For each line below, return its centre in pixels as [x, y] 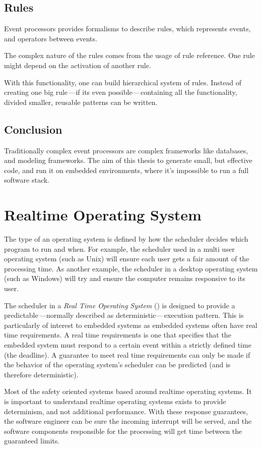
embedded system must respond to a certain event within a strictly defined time [128, 345]
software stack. [27, 180]
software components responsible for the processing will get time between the [123, 431]
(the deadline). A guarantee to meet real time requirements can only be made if [127, 354]
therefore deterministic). [41, 374]
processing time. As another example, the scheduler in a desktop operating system [131, 268]
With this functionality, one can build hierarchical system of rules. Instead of [123, 82]
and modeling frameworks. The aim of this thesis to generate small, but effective [128, 160]
